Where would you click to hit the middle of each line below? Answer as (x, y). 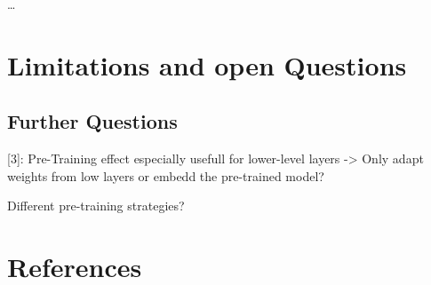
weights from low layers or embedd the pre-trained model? (166, 175)
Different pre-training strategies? (96, 206)
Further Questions (92, 121)
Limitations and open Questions (207, 64)
